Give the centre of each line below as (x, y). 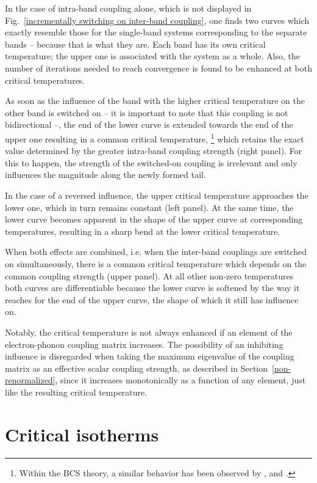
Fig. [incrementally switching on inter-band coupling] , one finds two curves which (157, 20)
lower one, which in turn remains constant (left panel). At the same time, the (149, 207)
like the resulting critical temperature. (76, 392)
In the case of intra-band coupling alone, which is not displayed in (128, 8)
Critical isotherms (82, 434)
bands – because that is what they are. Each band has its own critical (135, 44)
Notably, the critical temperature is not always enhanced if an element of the (149, 332)
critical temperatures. (45, 80)
